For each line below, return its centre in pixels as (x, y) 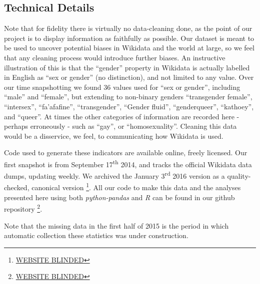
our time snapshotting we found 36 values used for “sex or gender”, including (122, 87)
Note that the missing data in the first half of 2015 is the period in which (116, 225)
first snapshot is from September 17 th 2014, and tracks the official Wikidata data (128, 163)
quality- (239, 175)
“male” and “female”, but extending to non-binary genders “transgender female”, (128, 97)
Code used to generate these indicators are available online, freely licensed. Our (126, 152)
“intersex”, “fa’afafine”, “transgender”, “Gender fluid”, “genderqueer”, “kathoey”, (129, 106)
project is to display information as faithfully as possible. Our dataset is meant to (129, 38)
